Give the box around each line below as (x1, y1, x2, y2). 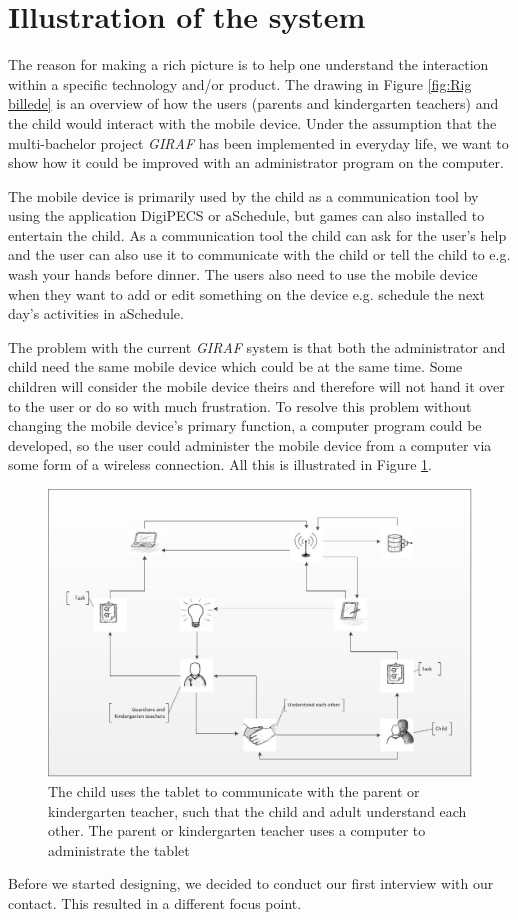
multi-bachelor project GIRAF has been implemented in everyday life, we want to (8, 132, 509, 153)
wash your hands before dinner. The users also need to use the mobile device (8, 264, 478, 285)
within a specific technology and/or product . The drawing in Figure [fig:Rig (8, 73, 472, 94)
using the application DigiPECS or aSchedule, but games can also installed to (8, 205, 485, 226)
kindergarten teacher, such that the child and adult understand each (48, 800, 467, 821)
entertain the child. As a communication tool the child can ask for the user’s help (8, 224, 507, 245)
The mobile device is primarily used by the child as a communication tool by (8, 185, 479, 206)
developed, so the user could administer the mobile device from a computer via (8, 434, 492, 455)
